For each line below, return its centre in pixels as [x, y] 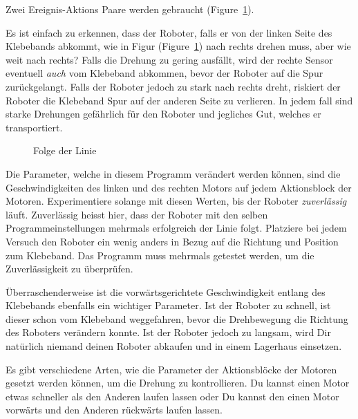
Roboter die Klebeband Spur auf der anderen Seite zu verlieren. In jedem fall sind [179, 100]
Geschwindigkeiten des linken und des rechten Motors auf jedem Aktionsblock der [179, 187]
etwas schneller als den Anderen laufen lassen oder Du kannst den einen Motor [172, 396]
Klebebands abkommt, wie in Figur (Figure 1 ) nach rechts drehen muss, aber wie [178, 46]
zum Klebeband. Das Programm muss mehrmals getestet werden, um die [160, 255]
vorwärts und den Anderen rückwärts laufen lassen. [114, 410]
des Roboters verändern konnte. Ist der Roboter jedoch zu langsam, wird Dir [168, 332]
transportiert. [34, 127]
